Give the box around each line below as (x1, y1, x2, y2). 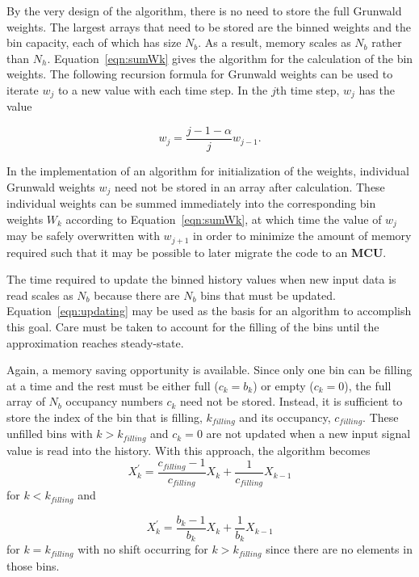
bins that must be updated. (200, 286, 336, 303)
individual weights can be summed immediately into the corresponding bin (6, 195, 376, 212)
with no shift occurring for (78, 541, 208, 558)
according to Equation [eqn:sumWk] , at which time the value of (65, 210, 382, 227)
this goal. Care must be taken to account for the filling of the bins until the (6, 318, 379, 335)
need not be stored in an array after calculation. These (115, 178, 385, 195)
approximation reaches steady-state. (6, 334, 184, 351)
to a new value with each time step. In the (57, 81, 268, 98)
